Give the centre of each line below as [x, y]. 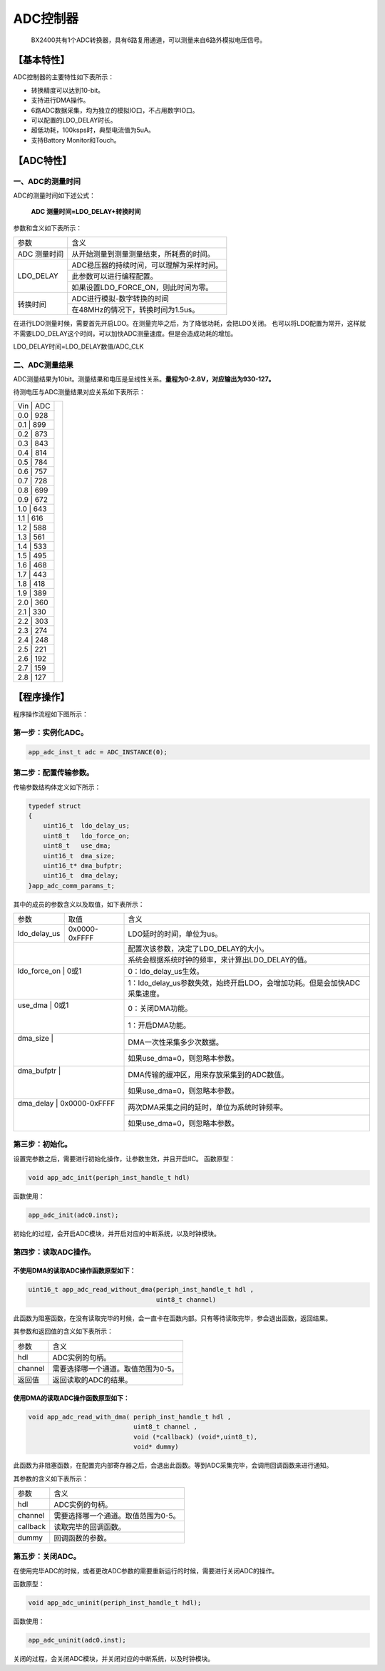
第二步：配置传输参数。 [53, 773]
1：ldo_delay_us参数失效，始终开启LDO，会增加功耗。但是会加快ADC [244, 983]
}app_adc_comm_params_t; [72, 885]
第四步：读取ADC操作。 [54, 1252]
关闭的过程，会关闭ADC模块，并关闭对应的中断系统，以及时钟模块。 [113, 1659]
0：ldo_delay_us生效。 [166, 971]
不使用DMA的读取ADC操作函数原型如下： [75, 1271]
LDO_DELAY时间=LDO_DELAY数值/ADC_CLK [78, 346]
